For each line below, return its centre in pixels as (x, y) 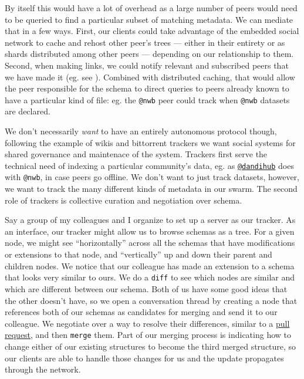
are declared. (28, 111)
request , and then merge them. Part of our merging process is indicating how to (148, 335)
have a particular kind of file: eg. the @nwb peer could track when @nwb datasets (147, 99)
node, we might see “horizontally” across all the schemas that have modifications (150, 243)
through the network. (43, 369)
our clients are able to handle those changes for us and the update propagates (144, 358)
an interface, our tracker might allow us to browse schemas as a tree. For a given (150, 231)
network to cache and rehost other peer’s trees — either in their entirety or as (145, 42)
